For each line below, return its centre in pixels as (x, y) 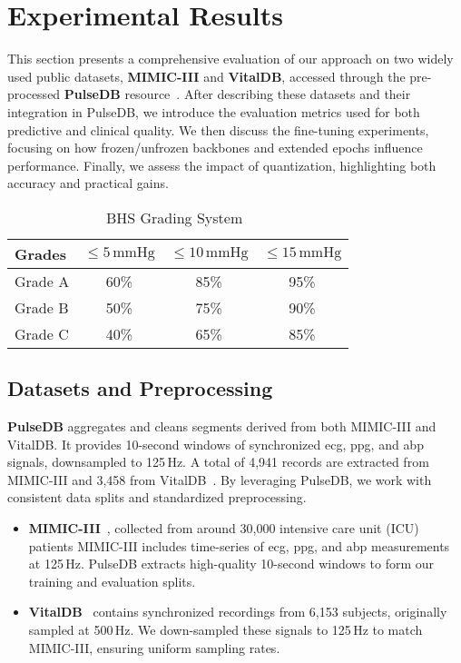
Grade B (42, 307)
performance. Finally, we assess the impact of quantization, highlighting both (222, 165)
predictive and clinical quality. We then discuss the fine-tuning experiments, (218, 129)
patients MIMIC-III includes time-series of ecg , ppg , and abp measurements (239, 545)
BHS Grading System (174, 217)
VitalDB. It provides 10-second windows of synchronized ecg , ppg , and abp (216, 444)
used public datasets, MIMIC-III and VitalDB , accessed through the (206, 76)
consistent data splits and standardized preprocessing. (157, 497)
